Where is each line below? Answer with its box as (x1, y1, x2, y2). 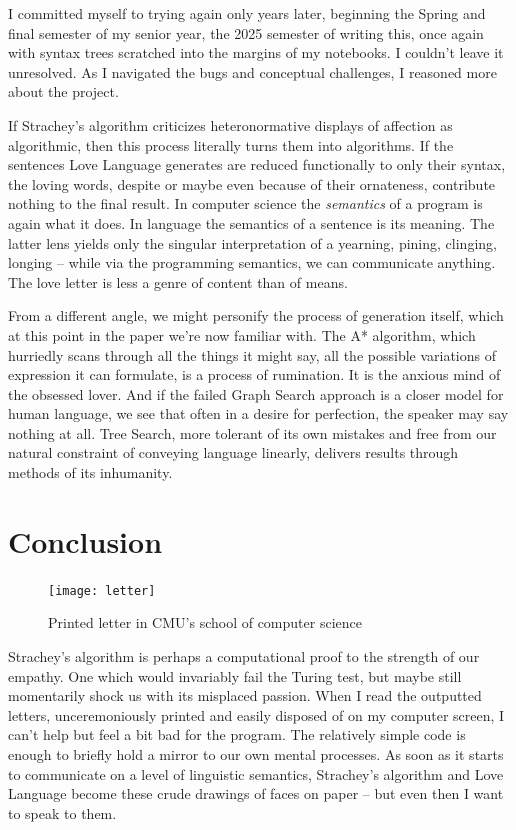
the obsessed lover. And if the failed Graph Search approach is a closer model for (8, 383, 504, 404)
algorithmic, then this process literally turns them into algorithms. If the (8, 134, 454, 155)
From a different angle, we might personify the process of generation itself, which (8, 305, 504, 326)
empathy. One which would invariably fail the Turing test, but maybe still (8, 665, 462, 686)
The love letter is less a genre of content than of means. (8, 271, 348, 292)
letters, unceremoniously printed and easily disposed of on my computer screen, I (8, 704, 505, 725)
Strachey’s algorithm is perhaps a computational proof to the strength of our (8, 646, 480, 667)
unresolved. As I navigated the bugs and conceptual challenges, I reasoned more (8, 61, 497, 82)
